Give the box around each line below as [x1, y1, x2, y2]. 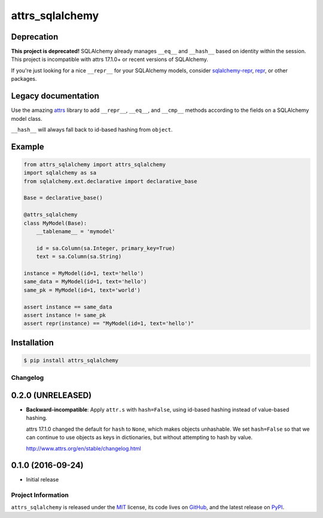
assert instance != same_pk [23, 312, 106, 318]
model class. [11, 115, 42, 122]
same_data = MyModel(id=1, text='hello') [23, 278, 147, 285]
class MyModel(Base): [23, 220, 87, 227]
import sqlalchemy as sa [23, 169, 97, 176]
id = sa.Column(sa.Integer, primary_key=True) [36, 245, 176, 251]
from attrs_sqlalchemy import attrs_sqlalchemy [23, 161, 166, 167]
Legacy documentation [11, 91, 100, 101]
